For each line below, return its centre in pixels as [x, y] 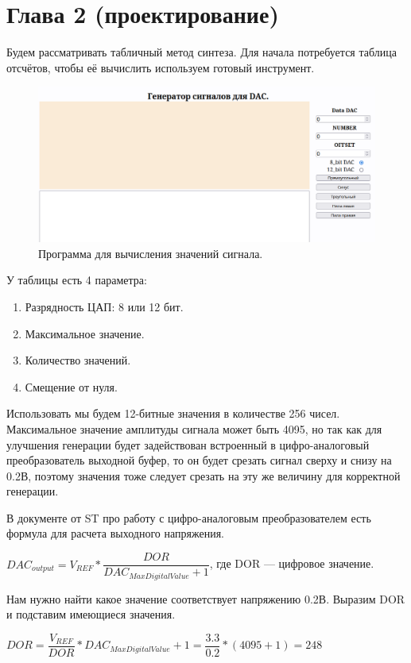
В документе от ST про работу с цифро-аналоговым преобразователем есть [189, 517]
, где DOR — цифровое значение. [292, 563]
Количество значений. [78, 360]
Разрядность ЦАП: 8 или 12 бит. [104, 306]
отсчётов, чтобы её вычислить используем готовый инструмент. [161, 67]
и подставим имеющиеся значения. [91, 614]
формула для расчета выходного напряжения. [115, 533]
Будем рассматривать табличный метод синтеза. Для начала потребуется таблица [202, 52]
